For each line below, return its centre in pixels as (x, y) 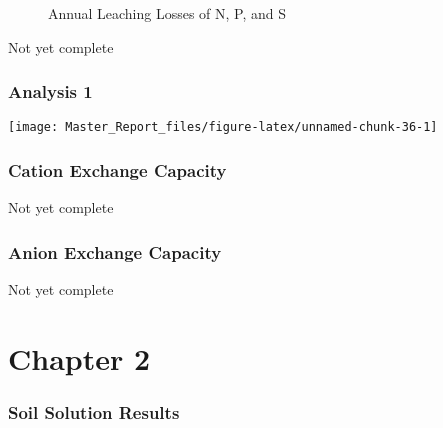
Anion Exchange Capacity (115, 251)
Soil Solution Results (94, 411)
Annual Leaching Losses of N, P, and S (167, 13)
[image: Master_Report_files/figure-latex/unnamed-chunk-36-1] (223, 127)
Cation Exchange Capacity (117, 169)
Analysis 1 (50, 91)
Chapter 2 (79, 357)
